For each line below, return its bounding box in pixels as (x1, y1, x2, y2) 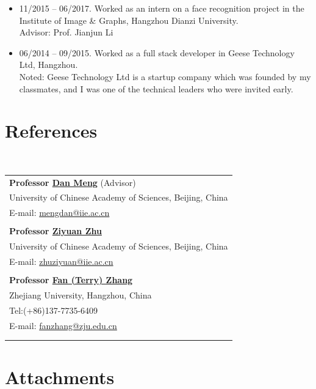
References (5, 118, 98, 143)
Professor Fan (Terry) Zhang (9, 273, 133, 286)
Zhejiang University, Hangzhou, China (9, 289, 152, 302)
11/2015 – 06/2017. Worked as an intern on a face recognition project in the (19, 2, 304, 14)
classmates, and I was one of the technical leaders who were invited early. (19, 82, 293, 95)
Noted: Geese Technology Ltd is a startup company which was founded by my (19, 70, 311, 83)
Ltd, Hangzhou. (19, 58, 78, 71)
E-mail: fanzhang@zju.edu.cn (9, 319, 117, 332)
